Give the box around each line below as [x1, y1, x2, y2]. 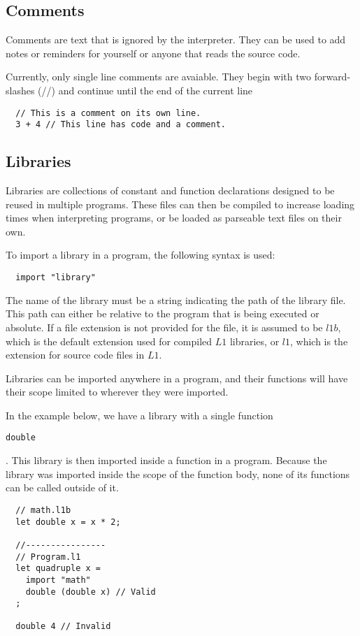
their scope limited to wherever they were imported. [6, 384, 229, 399]
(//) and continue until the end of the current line [38, 82, 253, 97]
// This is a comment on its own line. [15, 108, 201, 118]
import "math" [25, 574, 91, 585]
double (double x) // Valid [25, 586, 156, 597]
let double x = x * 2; [15, 516, 121, 527]
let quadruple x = [15, 563, 101, 574]
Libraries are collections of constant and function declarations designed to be [6, 183, 335, 198]
